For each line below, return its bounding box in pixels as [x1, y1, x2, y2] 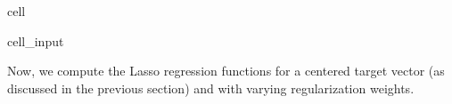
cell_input [7, 31, 64, 50]
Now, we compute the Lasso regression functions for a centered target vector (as [7, 61, 445, 80]
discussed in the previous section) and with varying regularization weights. [7, 78, 415, 97]
